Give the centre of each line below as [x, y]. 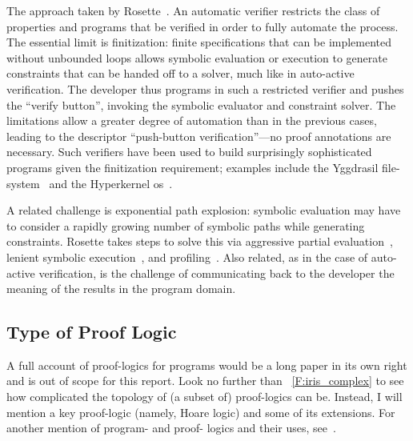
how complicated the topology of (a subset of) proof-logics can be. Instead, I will [204, 397]
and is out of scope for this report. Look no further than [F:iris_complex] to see [205, 381]
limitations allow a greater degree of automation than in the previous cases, [192, 120]
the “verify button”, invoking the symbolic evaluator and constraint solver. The [201, 104]
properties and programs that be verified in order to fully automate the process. [202, 26]
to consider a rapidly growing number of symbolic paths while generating [186, 225]
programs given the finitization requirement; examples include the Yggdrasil [192, 167]
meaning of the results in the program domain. [121, 289]
